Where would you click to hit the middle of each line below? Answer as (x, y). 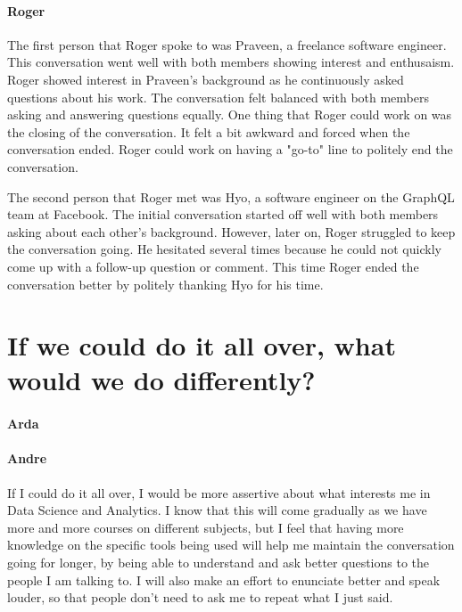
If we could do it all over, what (202, 345)
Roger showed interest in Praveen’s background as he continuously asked (206, 79)
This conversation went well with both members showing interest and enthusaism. (231, 62)
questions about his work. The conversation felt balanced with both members (219, 97)
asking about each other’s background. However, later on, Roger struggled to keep (231, 231)
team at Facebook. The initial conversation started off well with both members (223, 214)
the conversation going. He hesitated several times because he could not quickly (224, 249)
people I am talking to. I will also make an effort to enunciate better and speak (224, 579)
